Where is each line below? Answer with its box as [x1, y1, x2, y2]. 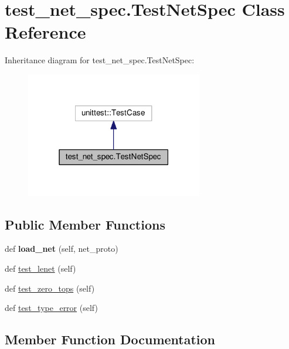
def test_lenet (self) [5, 262, 76, 274]
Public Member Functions [5, 215, 165, 233]
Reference [5, 20, 86, 44]
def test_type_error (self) [5, 302, 98, 314]
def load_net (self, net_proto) [5, 242, 118, 255]
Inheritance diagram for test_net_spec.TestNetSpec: [5, 54, 195, 66]
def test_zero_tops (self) [5, 282, 95, 294]
